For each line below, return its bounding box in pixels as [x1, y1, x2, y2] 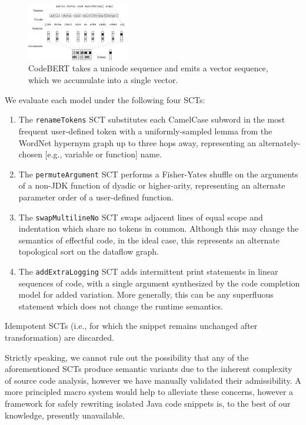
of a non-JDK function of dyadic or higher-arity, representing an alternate [18, 179, 285, 192]
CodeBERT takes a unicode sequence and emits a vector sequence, [28, 62, 268, 74]
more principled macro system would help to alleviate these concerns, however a [5, 386, 294, 398]
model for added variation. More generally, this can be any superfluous [18, 288, 274, 301]
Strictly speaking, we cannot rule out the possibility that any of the [5, 351, 249, 363]
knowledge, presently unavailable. [5, 408, 125, 421]
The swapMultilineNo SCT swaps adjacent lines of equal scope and [18, 210, 263, 223]
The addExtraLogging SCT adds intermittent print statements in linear [18, 265, 278, 277]
